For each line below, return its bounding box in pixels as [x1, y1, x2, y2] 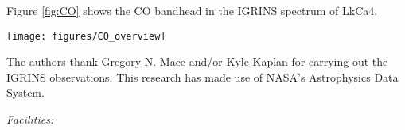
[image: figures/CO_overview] [6, 30, 166, 42]
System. [6, 84, 45, 101]
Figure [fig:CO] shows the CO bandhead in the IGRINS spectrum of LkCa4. [6, 2, 378, 18]
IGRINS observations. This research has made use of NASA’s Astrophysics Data [6, 68, 399, 85]
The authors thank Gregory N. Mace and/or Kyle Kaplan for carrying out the [6, 53, 388, 70]
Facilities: [6, 111, 54, 128]
